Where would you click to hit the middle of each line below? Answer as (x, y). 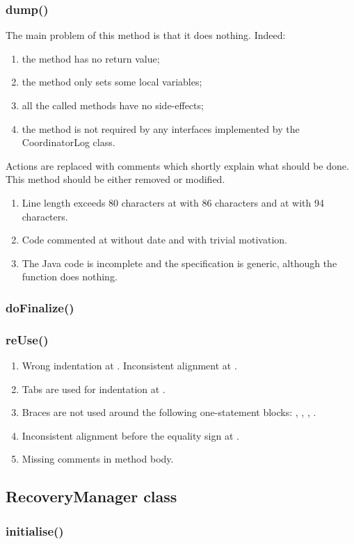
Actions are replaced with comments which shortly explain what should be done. (177, 165)
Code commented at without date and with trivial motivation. (154, 240)
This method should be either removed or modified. (115, 179)
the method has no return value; (91, 58)
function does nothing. (70, 277)
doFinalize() (40, 307)
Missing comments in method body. (98, 459)
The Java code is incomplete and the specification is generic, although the (179, 263)
